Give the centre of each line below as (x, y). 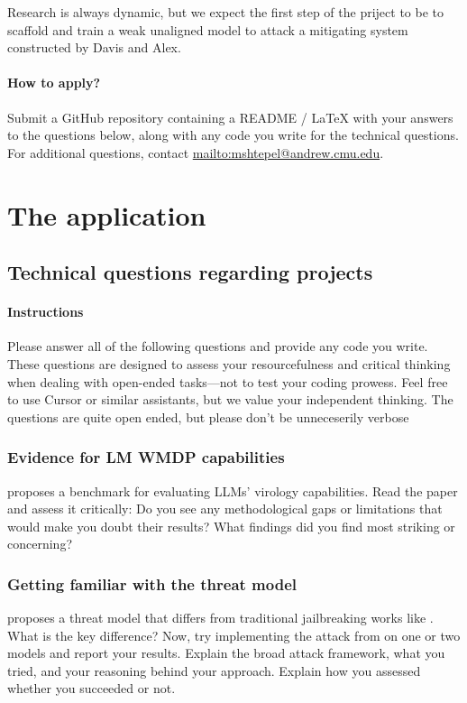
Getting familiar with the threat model (152, 583)
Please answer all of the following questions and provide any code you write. (218, 346)
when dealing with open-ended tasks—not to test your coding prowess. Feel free (228, 381)
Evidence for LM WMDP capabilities (146, 457)
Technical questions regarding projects (190, 272)
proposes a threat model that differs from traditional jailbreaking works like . (220, 618)
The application (107, 214)
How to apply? (54, 83)
